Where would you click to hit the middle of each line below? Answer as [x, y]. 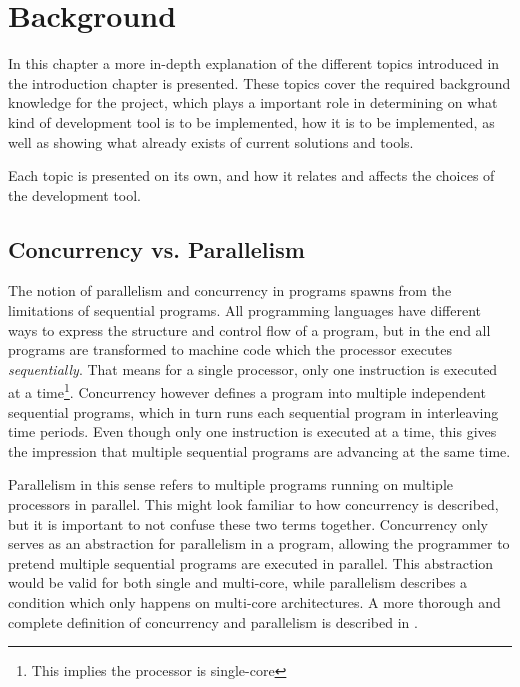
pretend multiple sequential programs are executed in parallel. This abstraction [251, 562]
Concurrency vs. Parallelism [156, 248]
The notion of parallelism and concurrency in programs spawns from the [230, 290]
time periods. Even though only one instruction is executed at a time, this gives [252, 431]
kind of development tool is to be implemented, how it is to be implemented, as [251, 121]
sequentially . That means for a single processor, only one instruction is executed [253, 368]
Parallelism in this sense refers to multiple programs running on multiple [231, 484]
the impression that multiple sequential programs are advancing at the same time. [259, 450]
